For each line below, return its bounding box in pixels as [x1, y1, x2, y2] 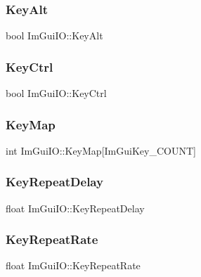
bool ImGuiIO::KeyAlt [6, 28, 103, 43]
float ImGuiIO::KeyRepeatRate [6, 258, 141, 273]
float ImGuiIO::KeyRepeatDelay [6, 200, 145, 215]
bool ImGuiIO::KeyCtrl [6, 86, 107, 101]
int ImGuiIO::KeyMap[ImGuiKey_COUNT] [6, 143, 196, 157]
